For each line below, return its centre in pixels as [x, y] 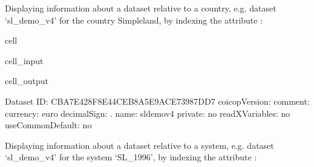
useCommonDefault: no [48, 125]
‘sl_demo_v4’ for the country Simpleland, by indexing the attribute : [134, 20]
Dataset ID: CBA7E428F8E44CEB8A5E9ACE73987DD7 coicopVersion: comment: [157, 101]
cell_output [27, 81]
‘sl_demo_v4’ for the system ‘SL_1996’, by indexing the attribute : [131, 157]
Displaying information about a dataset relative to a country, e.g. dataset [141, 8]
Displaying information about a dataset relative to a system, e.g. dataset [139, 145]
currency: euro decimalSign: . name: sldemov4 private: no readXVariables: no [148, 113]
